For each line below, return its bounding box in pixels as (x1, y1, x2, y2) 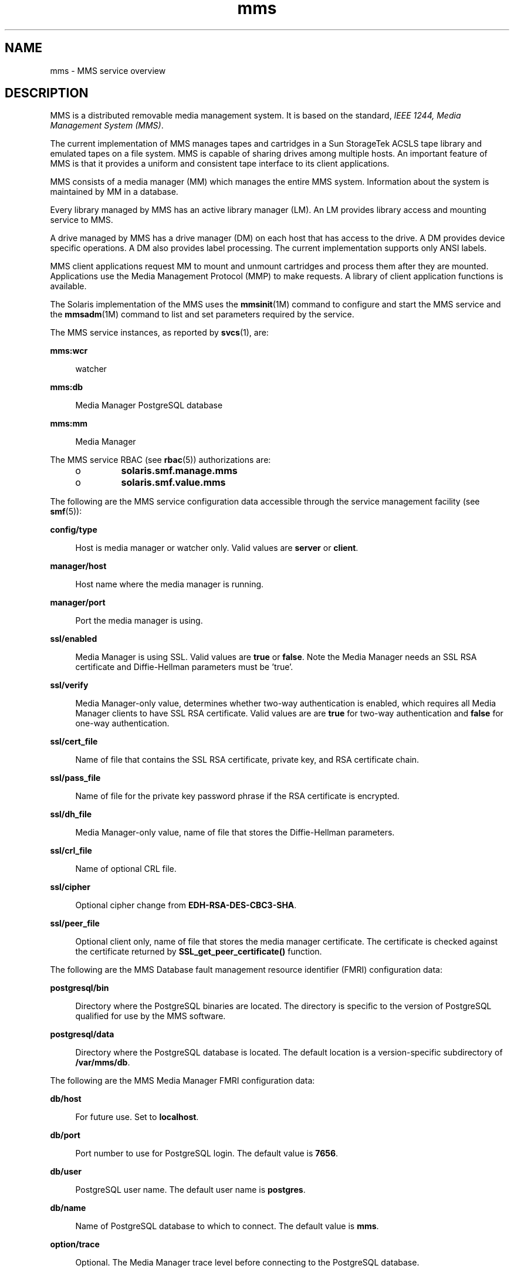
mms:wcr (50, 346, 88, 356)
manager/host (50, 561, 107, 571)
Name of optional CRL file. (75, 864, 177, 874)
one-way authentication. (75, 718, 170, 729)
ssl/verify (50, 680, 89, 691)
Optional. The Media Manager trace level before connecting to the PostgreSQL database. (75, 1257, 420, 1268)
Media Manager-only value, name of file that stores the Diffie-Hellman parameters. (75, 827, 395, 838)
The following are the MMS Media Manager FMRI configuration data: (50, 1075, 315, 1086)
